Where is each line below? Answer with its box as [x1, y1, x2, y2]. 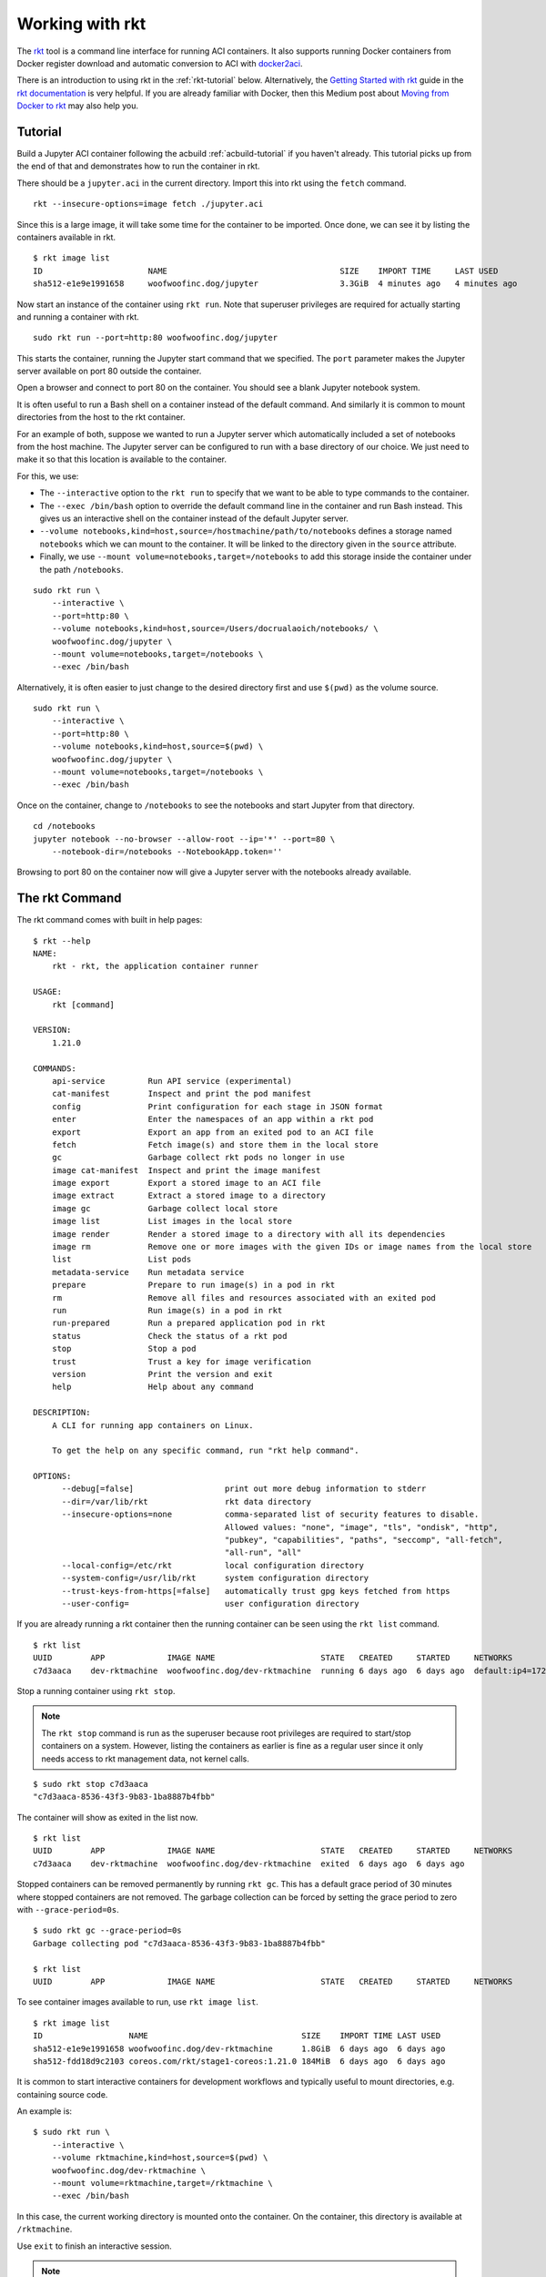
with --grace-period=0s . [16, 1904, 119, 1915]
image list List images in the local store [51, 1216, 293, 1227]
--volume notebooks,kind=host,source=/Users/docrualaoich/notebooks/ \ [51, 624, 379, 634]
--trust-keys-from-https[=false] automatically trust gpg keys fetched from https [61, 1586, 450, 1596]
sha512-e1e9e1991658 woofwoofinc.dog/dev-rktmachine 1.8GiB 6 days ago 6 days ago [33, 2043, 446, 2054]
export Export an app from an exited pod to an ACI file [51, 1127, 374, 1138]
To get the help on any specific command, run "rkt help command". [51, 1445, 359, 1456]
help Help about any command [51, 1382, 254, 1393]
